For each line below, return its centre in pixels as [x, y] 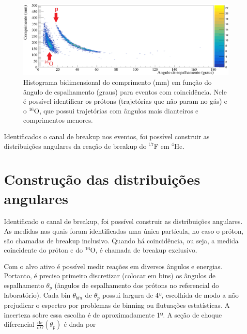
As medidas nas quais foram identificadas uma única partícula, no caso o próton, [124, 231]
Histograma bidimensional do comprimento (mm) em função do [117, 82]
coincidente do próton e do [43, 250]
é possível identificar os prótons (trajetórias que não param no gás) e [125, 101]
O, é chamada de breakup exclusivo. [144, 250]
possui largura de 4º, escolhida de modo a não [170, 295]
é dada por [80, 324]
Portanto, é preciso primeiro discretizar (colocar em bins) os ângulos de [110, 276]
